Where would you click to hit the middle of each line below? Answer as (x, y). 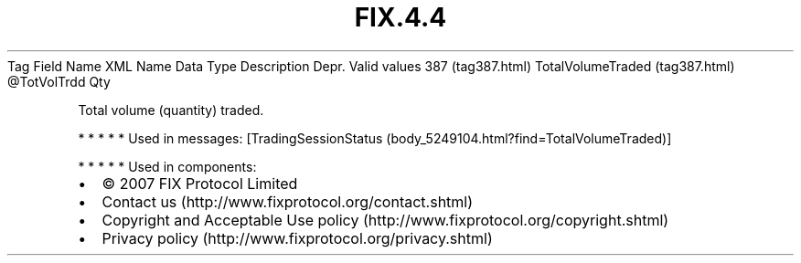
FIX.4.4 (400, 17)
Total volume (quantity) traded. (171, 110)
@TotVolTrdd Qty (59, 81)
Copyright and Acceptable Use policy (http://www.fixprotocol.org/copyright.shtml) (385, 220)
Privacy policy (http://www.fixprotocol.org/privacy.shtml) (297, 238)
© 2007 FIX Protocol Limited (200, 183)
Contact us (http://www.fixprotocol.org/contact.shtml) (288, 201)
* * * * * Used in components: (167, 166)
